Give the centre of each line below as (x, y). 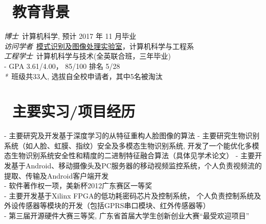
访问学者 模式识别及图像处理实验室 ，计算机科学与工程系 (99, 46)
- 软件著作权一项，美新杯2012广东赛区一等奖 (78, 185)
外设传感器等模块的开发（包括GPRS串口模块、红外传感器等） (107, 205)
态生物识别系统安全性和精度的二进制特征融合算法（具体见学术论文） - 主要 (129, 155)
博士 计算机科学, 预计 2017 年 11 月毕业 (70, 36)
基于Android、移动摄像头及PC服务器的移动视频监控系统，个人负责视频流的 (136, 165)
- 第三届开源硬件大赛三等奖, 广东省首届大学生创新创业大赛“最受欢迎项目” (127, 215)
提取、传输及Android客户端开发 (57, 175)
